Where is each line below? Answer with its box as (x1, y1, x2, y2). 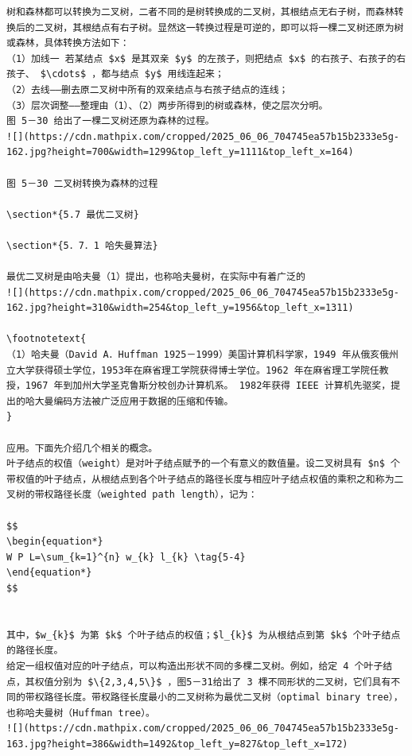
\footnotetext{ (6, 333, 87, 345)
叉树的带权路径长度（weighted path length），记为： (6, 489, 258, 501)
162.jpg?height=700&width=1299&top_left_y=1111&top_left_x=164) (6, 146, 354, 158)
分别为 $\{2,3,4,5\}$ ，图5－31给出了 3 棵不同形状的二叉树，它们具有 (53, 676, 391, 688)
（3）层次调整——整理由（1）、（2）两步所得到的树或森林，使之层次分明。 (6, 99, 328, 111)
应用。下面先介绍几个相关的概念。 (6, 442, 158, 454)
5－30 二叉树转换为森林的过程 (21, 177, 158, 189)
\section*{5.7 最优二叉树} (6, 208, 139, 220)
